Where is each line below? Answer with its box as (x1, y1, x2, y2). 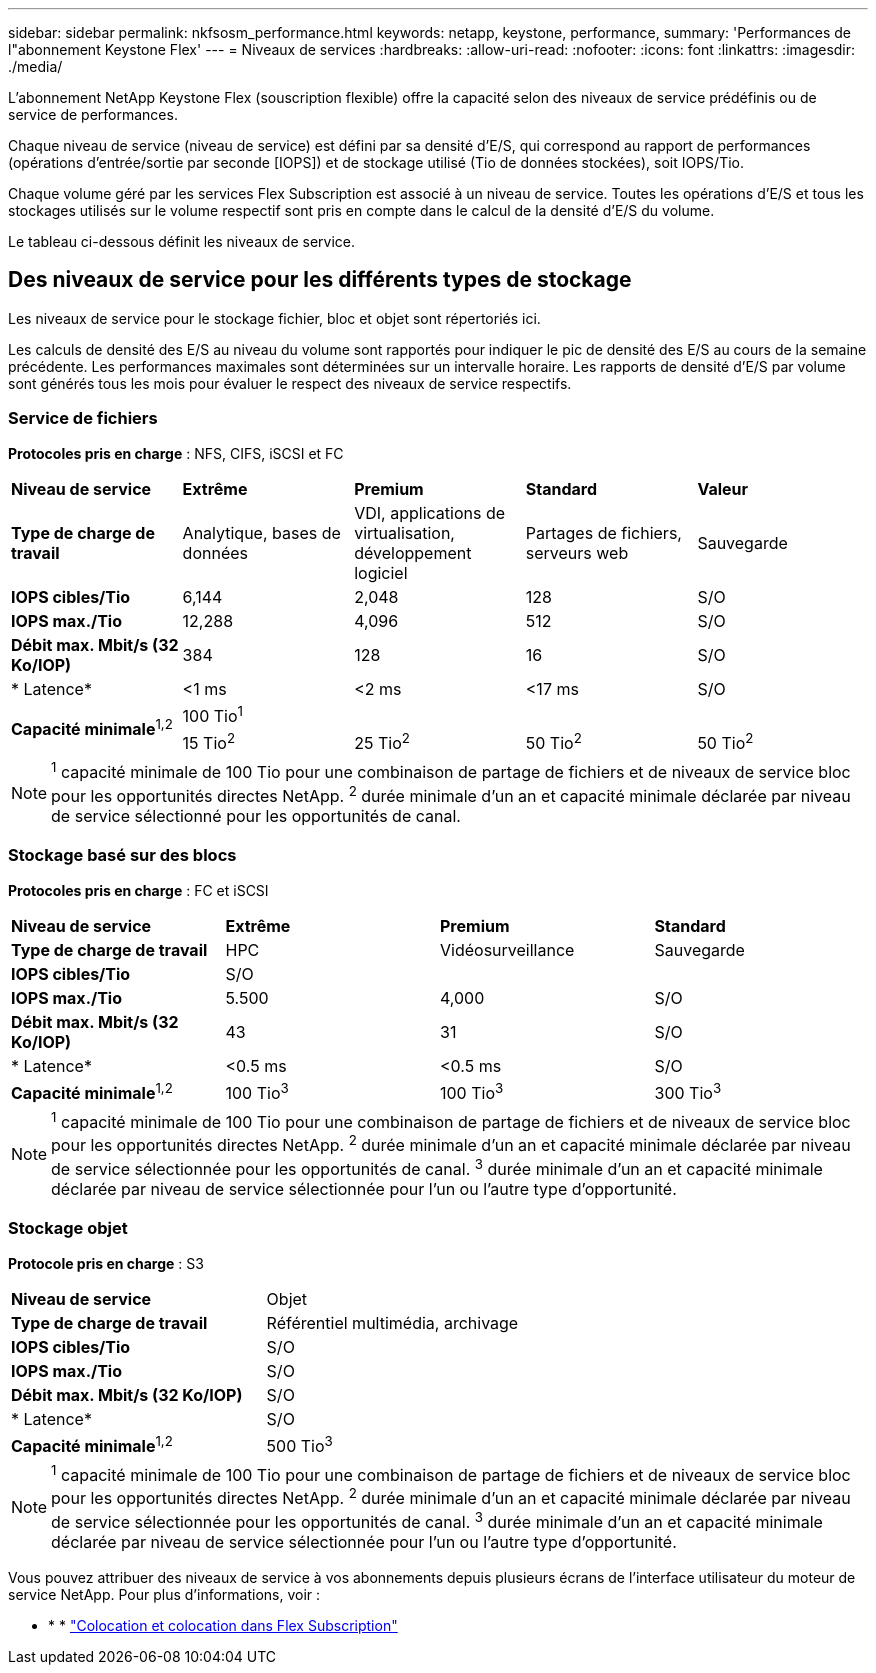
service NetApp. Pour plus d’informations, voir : (8, 1586, 321, 1604)
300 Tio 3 (654, 1079, 722, 1103)
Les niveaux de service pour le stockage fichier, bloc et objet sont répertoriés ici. (8, 309, 541, 327)
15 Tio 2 (182, 729, 236, 754)
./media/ (8, 58, 63, 75)
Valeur (697, 478, 749, 499)
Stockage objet (8, 1218, 128, 1239)
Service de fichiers (8, 408, 158, 429)
